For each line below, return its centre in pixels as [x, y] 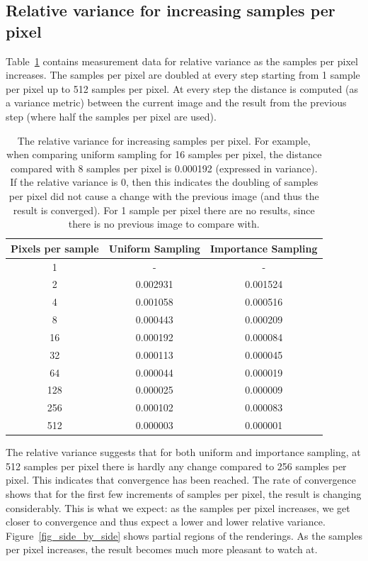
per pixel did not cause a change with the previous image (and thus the [164, 195]
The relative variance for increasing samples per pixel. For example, [164, 140]
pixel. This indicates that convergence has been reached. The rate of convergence [181, 480]
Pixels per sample [55, 248]
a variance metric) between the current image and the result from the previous [176, 102]
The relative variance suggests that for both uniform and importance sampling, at [183, 452]
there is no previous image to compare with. [164, 224]
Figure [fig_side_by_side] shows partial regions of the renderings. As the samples [184, 535]
